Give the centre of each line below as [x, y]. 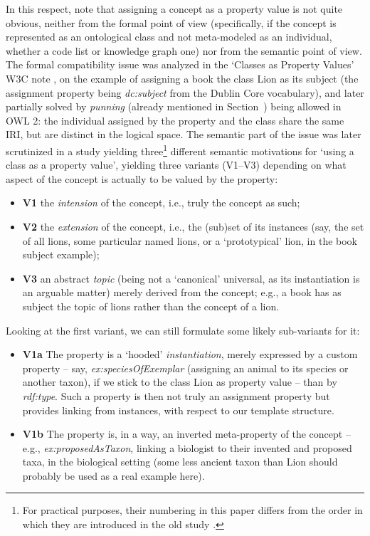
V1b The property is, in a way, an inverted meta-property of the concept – [186, 434]
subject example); [61, 254]
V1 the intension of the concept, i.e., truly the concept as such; [161, 203]
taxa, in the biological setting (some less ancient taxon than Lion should [180, 462]
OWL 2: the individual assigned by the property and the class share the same [175, 120]
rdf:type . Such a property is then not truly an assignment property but [176, 395]
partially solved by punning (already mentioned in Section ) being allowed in [174, 106]
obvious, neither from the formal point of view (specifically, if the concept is [171, 22]
